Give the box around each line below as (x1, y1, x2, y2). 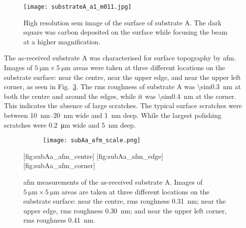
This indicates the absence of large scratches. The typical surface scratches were (4, 100, 242, 111)
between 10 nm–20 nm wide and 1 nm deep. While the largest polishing (4, 110, 222, 120)
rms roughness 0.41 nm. (23, 215, 95, 225)
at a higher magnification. (23, 36, 100, 46)
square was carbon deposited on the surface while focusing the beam (23, 27, 227, 37)
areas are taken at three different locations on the (61, 186, 209, 196)
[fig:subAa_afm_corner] (23, 160, 95, 171)
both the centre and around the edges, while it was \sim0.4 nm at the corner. (4, 91, 236, 101)
